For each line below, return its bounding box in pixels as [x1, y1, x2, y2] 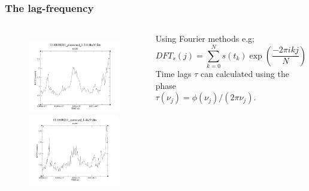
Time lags [155, 67, 192, 79]
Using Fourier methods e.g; [155, 32, 255, 45]
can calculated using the [201, 67, 289, 79]
